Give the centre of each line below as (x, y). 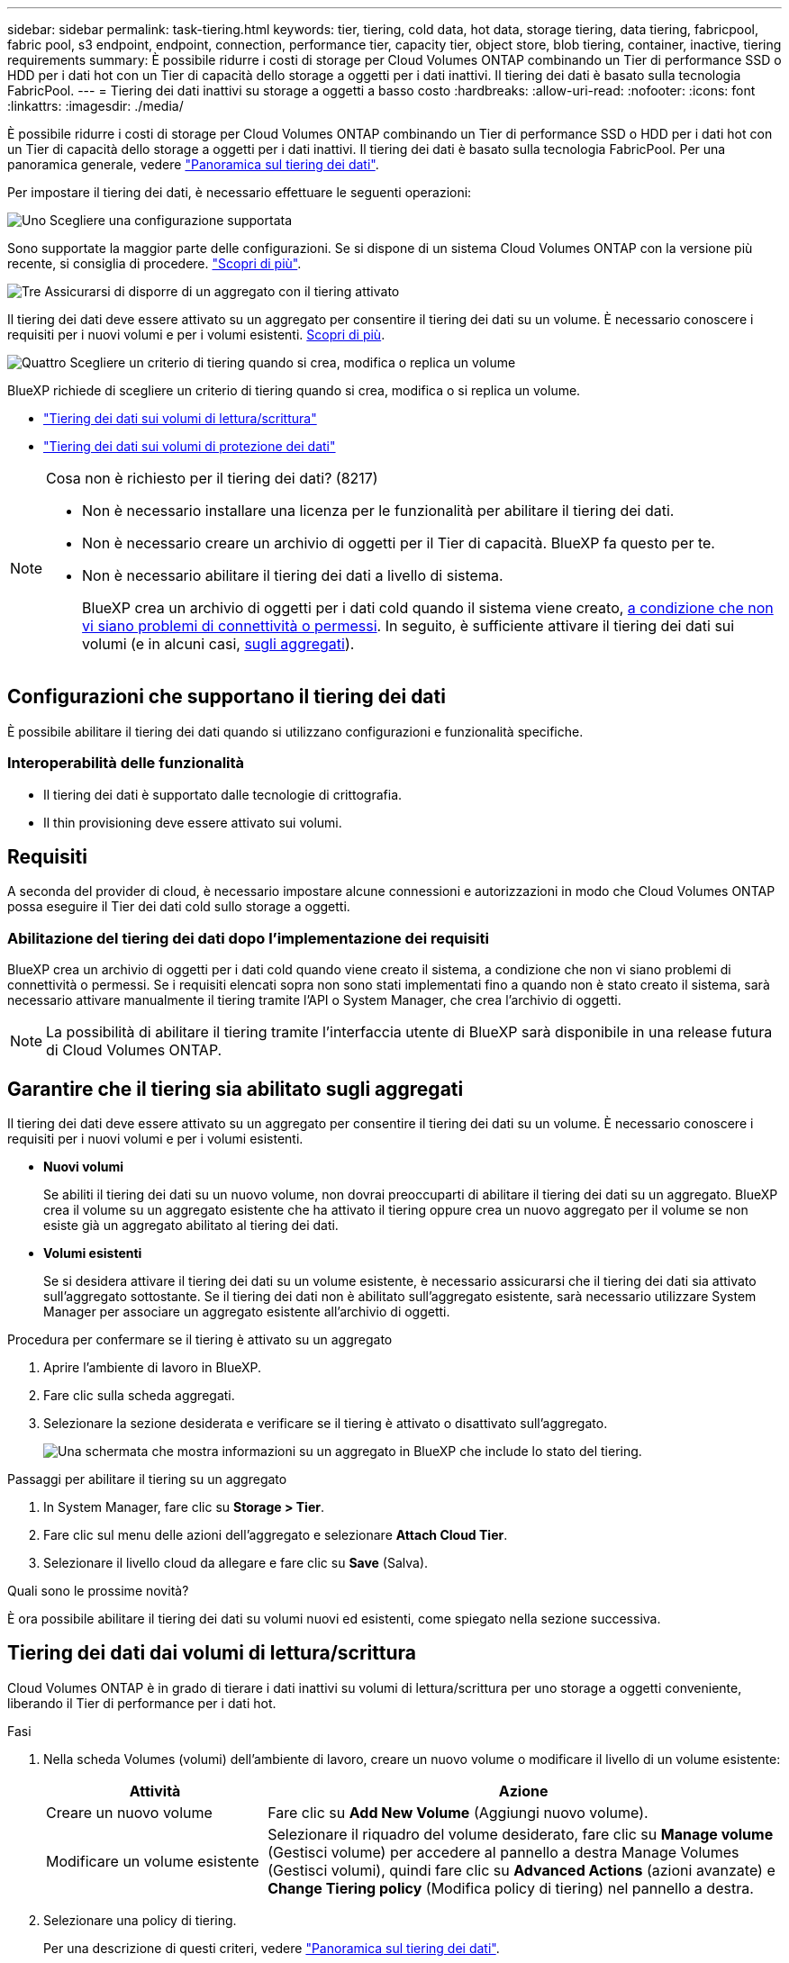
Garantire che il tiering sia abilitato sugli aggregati (236, 1089)
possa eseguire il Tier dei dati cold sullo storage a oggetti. (179, 907)
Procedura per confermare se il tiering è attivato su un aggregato (200, 1340)
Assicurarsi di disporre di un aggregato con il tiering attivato (222, 291)
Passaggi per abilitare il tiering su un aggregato (147, 1479)
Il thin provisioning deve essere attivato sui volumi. (193, 822)
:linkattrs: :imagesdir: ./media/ (95, 106)
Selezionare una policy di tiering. (140, 1920)
